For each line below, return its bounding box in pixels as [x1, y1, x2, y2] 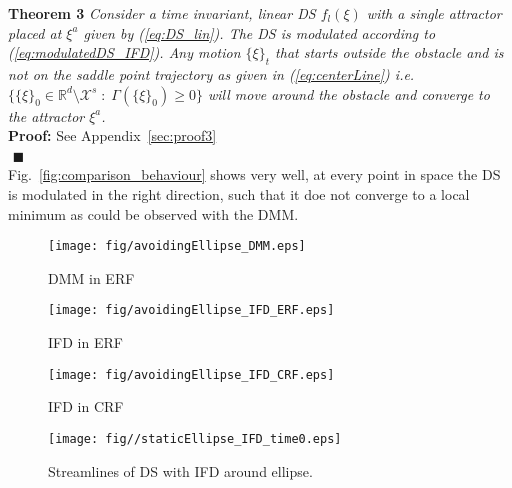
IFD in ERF [48, 332, 123, 353]
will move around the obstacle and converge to [207, 83, 490, 104]
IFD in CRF [48, 396, 124, 417]
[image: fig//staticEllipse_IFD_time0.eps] [48, 431, 342, 446]
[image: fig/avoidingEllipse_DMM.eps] [48, 239, 306, 254]
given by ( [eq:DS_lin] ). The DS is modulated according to [83, 22, 436, 43]
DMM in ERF [48, 267, 135, 288]
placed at [8, 22, 62, 43]
